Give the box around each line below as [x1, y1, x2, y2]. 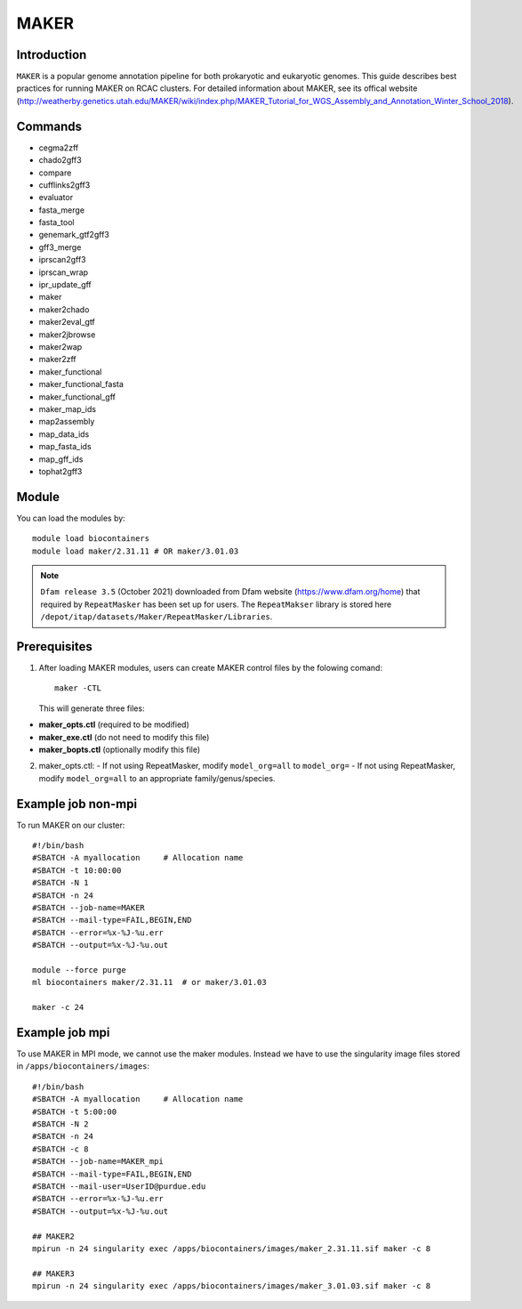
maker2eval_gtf [38, 317, 95, 327]
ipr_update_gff [38, 279, 92, 290]
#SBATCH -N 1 [32, 877, 89, 888]
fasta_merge [38, 205, 84, 215]
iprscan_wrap [38, 267, 89, 278]
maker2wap [38, 342, 83, 351]
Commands [16, 118, 83, 133]
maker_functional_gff [38, 392, 116, 402]
